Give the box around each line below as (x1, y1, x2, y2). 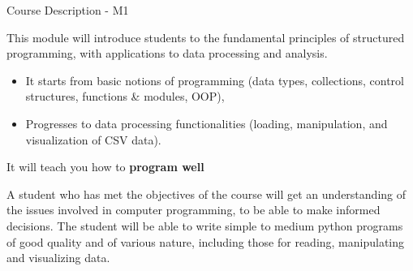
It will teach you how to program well (6, 158, 204, 175)
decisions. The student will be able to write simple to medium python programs (6, 217, 403, 234)
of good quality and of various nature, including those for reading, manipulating (6, 233, 405, 250)
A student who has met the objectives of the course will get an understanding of (6, 185, 407, 202)
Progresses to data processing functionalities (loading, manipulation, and (25, 114, 388, 131)
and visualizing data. (6, 249, 110, 266)
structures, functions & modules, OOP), (25, 88, 225, 105)
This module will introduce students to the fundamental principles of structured (6, 28, 405, 45)
